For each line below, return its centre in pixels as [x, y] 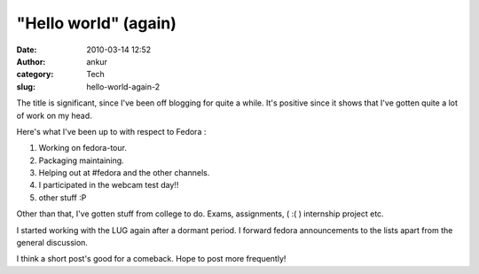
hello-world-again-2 [123, 86]
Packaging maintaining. [81, 160]
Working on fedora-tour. [83, 148]
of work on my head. [54, 115]
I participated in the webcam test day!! [109, 185]
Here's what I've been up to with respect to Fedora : [111, 131]
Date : [27, 50]
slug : [26, 86]
